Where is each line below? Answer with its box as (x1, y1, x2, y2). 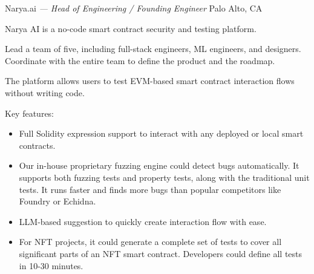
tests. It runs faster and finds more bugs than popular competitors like (19, 183, 281, 195)
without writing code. (5, 86, 85, 99)
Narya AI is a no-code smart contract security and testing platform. (5, 22, 257, 34)
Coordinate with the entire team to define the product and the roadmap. (5, 54, 275, 67)
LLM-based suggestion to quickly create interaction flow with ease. (19, 215, 267, 227)
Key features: (5, 106, 54, 119)
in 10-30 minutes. (19, 259, 83, 272)
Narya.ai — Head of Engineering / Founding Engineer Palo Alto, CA (5, 2, 263, 14)
